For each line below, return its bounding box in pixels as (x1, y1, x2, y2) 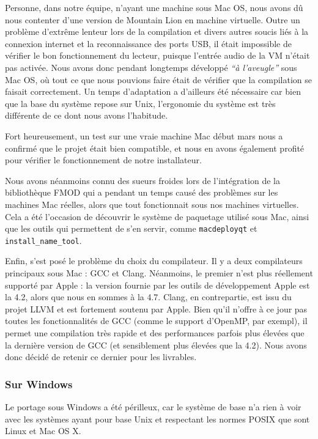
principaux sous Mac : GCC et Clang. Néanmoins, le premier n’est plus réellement (5, 267, 313, 279)
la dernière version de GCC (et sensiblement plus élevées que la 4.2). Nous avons (5, 338, 307, 351)
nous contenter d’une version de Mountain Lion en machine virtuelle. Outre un (5, 13, 300, 26)
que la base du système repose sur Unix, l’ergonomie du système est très (5, 97, 276, 109)
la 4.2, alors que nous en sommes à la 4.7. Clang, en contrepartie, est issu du (5, 290, 292, 303)
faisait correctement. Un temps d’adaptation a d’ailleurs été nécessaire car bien (5, 85, 301, 98)
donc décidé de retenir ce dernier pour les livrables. (5, 350, 197, 363)
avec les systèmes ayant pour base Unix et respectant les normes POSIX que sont (5, 412, 310, 425)
